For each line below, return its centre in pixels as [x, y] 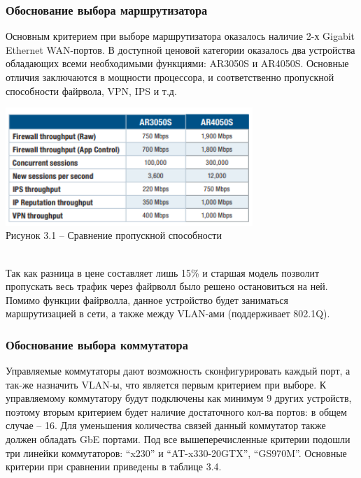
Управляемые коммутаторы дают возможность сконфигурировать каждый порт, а [178, 371]
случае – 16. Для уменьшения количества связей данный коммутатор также [166, 425]
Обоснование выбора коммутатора [97, 344]
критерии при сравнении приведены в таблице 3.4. [114, 466]
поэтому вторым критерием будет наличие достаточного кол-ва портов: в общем [176, 411]
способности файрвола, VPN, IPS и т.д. [91, 90]
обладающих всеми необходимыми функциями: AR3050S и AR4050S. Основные [177, 63]
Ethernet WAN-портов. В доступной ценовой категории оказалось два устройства [180, 49]
